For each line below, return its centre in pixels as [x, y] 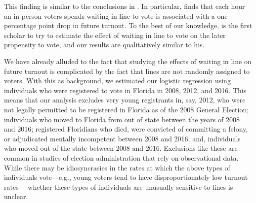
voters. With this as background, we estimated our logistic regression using [117, 81]
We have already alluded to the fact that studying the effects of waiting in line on [128, 61]
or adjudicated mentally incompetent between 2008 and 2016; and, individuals [122, 138]
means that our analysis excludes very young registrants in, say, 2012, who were [125, 100]
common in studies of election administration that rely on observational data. [121, 157]
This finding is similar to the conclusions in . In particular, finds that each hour [125, 6]
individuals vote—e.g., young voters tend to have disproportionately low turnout [126, 177]
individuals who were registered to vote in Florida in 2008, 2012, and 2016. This [125, 90]
